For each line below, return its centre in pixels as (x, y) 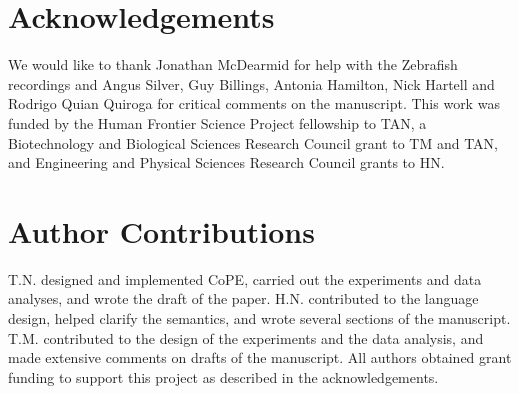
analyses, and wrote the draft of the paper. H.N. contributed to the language (243, 298)
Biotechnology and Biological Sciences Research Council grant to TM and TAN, (253, 142)
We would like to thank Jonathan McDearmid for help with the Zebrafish (233, 64)
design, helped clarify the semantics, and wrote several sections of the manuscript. (259, 318)
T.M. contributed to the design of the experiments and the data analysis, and (246, 337)
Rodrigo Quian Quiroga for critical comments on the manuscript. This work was (254, 103)
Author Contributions (161, 230)
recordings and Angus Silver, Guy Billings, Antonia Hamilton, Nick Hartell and (251, 83)
